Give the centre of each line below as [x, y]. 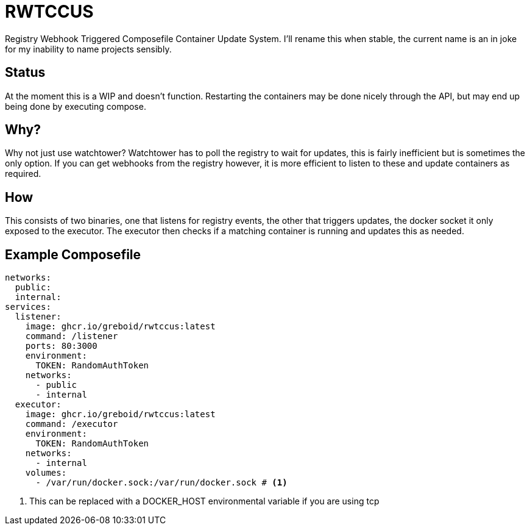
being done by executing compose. [76, 106]
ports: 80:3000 [61, 346]
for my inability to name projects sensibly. [88, 49]
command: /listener [72, 336]
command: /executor [72, 424]
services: [28, 307]
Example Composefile [73, 254]
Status [25, 73]
